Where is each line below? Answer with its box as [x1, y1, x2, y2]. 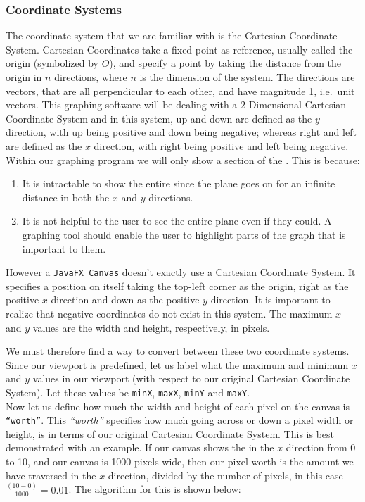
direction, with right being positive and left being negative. [94, 138, 349, 153]
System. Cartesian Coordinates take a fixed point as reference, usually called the [6, 42, 353, 56]
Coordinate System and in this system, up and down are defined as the [6, 111, 312, 125]
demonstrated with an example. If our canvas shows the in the [6, 440, 274, 455]
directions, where [54, 70, 127, 84]
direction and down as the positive [51, 292, 200, 307]
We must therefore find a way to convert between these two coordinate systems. [6, 344, 350, 358]
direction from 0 [286, 440, 356, 455]
